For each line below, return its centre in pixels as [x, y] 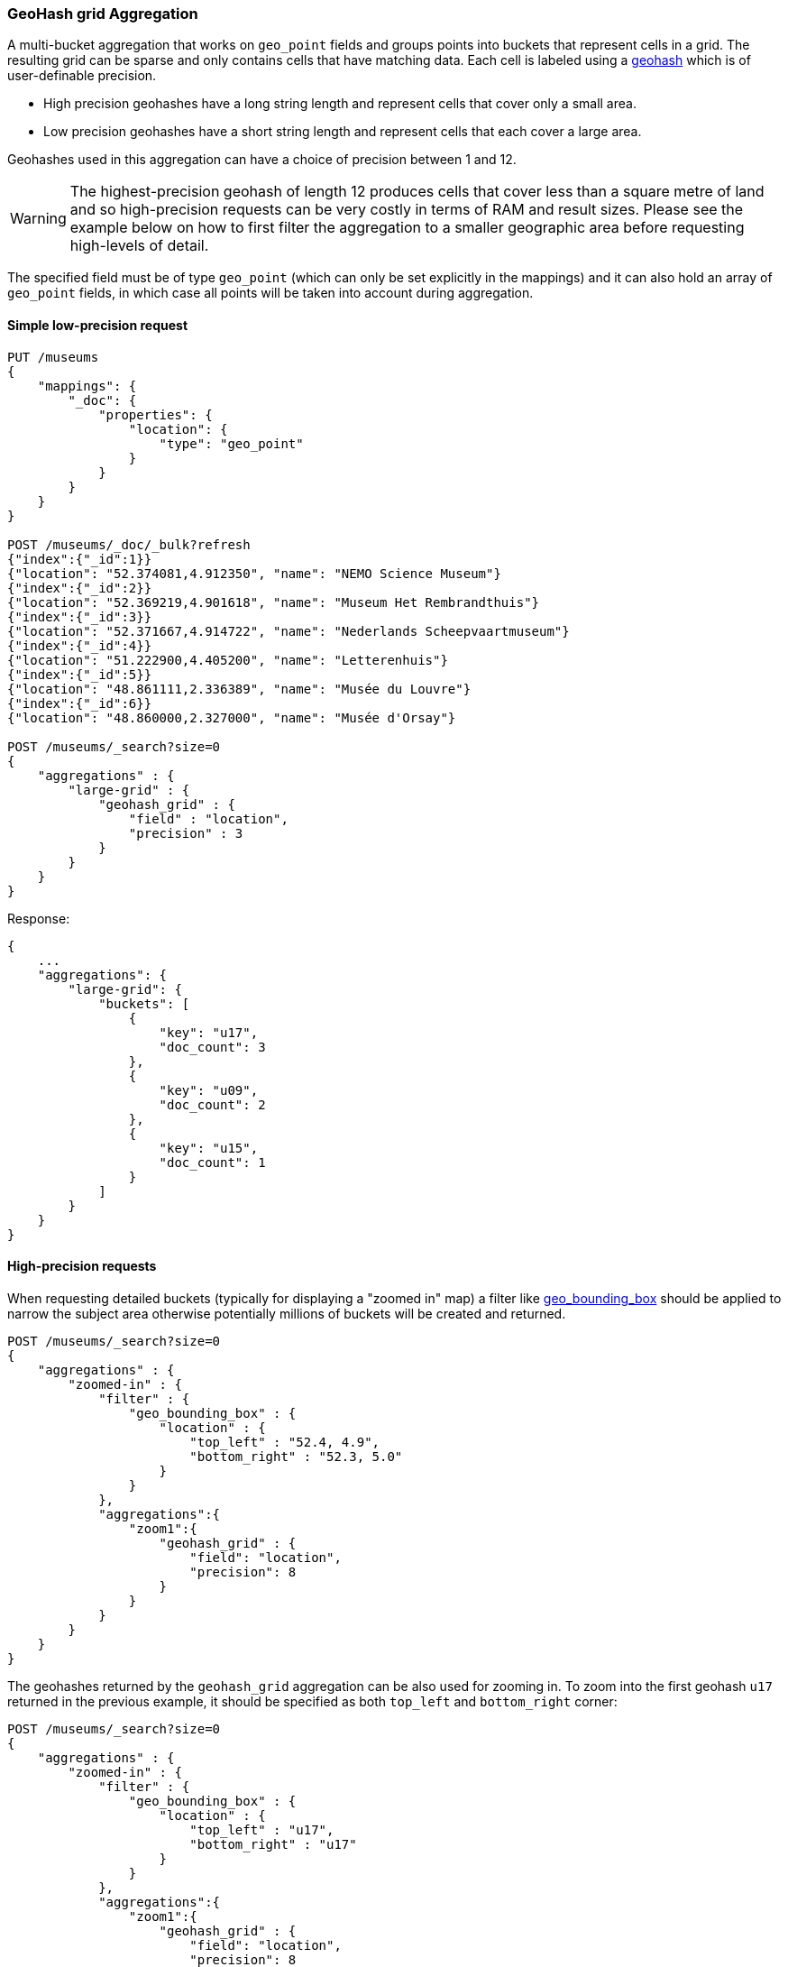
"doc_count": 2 [212, 1104]
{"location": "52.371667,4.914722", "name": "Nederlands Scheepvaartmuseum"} [289, 631]
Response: [39, 918]
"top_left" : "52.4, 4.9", [285, 1442]
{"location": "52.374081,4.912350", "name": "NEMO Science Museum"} [254, 573]
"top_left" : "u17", [262, 1829]
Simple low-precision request [98, 325]
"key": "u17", [209, 1032]
